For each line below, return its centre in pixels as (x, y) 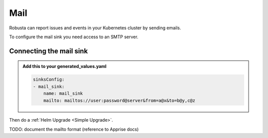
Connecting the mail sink (48, 51)
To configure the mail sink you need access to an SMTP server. (74, 37)
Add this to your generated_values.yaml (65, 67)
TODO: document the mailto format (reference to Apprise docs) (74, 129)
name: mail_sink (63, 94)
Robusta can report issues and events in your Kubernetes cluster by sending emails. (95, 28)
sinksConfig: (49, 80)
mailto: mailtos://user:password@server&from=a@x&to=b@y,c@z (119, 100)
